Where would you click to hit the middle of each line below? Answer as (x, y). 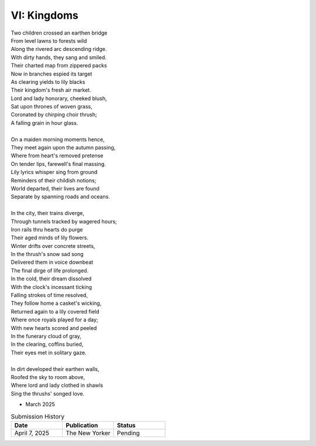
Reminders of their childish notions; (54, 180)
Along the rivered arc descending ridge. (59, 49)
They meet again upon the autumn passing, (63, 148)
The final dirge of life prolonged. (50, 270)
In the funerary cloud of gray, (46, 336)
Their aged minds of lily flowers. (50, 238)
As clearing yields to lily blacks (48, 81)
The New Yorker (88, 433)
